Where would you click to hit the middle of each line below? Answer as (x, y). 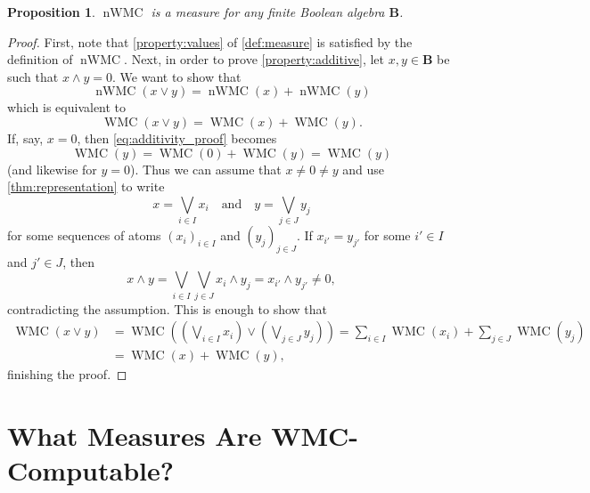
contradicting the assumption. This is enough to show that (167, 308)
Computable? (90, 470)
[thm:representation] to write (86, 186)
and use (364, 169)
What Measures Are (135, 436)
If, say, (25, 137)
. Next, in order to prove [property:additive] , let (254, 59)
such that (33, 76)
